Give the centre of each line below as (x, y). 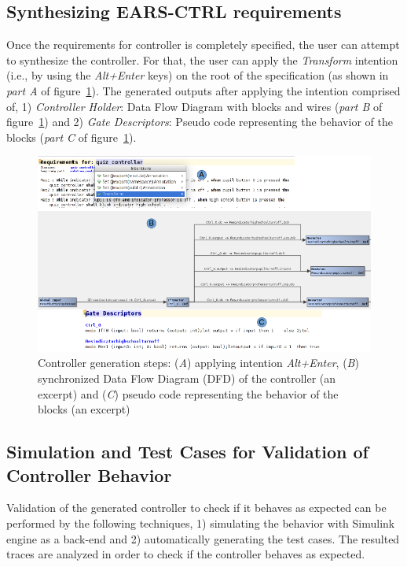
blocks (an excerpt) (84, 409)
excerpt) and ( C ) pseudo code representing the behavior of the (188, 393)
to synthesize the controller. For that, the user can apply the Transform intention (202, 59)
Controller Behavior (89, 474)
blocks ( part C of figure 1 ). (71, 137)
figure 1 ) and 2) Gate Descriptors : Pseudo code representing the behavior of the (200, 122)
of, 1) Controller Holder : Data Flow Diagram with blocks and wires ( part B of (194, 106)
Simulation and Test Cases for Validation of (187, 452)
